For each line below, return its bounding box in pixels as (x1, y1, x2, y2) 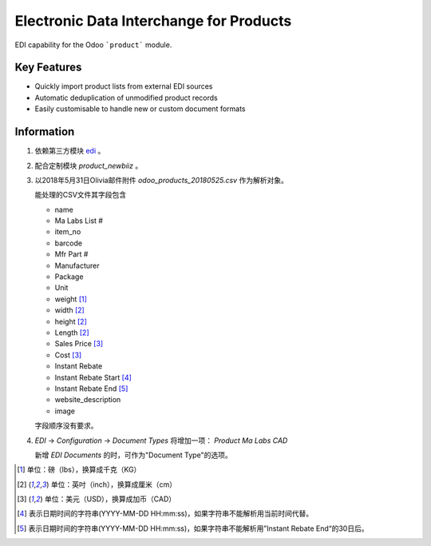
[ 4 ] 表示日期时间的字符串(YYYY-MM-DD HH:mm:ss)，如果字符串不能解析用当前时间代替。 (17, 508, 314, 519)
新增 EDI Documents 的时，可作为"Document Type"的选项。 (34, 450, 232, 460)
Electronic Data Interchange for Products (14, 12, 292, 30)
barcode (54, 238, 83, 248)
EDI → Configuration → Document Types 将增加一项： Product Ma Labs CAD (34, 436, 288, 445)
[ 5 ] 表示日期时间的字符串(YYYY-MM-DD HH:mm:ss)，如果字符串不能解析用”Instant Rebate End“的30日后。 (17, 524, 369, 533)
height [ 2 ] (54, 317, 87, 326)
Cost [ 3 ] (54, 350, 82, 360)
